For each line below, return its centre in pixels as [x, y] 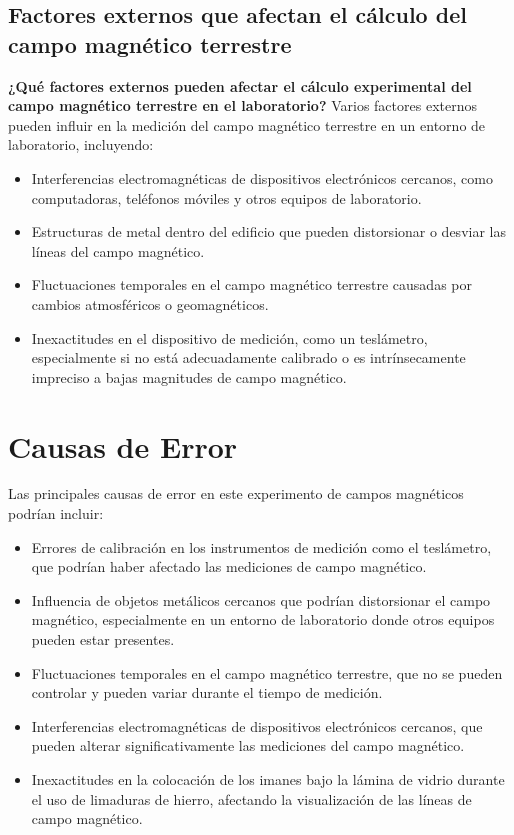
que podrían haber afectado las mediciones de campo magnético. [229, 566]
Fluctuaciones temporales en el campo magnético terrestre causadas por [251, 284]
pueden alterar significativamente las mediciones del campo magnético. [248, 745]
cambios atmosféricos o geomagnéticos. [150, 303]
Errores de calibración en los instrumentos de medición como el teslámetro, [261, 546]
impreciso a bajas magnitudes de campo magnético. [189, 376]
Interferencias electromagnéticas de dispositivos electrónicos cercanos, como [262, 177]
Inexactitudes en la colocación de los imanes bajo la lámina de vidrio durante [268, 778]
